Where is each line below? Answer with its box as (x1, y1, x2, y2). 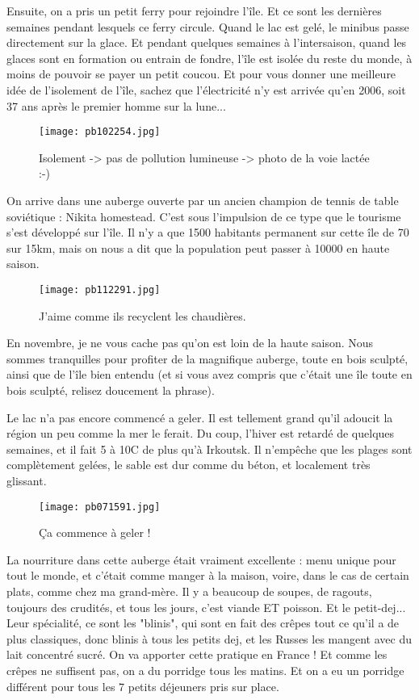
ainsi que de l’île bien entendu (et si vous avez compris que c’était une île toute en (6, 366, 413, 383)
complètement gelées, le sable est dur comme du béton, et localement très (6, 456, 371, 473)
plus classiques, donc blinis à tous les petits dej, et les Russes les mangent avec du (6, 630, 412, 647)
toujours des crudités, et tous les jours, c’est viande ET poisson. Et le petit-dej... (6, 598, 406, 615)
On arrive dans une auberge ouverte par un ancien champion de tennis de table (6, 192, 399, 208)
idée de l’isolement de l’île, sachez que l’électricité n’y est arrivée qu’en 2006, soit (6, 81, 406, 98)
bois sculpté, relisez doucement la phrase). (6, 382, 215, 398)
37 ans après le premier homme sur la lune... (6, 97, 226, 114)
